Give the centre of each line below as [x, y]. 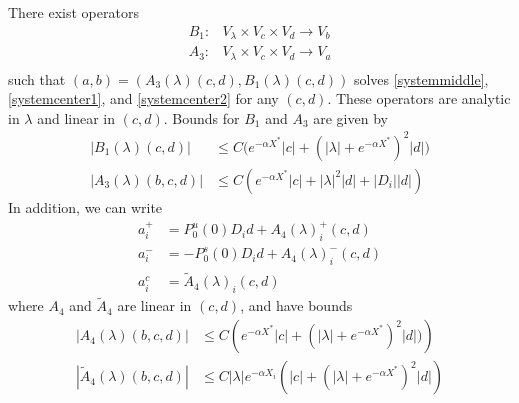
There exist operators [73, 12]
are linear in [154, 305]
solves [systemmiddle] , [421, 78]
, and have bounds [296, 305]
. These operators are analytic [419, 98]
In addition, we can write [85, 206]
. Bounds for [201, 117]
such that [37, 78]
